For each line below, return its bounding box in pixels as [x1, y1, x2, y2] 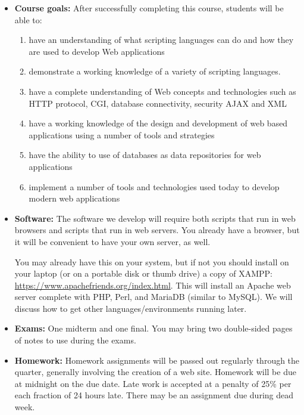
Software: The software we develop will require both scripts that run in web [14, 212, 296, 224]
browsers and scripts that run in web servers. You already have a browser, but [14, 224, 300, 236]
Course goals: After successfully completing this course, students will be [14, 2, 284, 14]
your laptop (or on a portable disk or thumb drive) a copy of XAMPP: [14, 267, 272, 280]
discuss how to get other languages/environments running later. [14, 302, 247, 314]
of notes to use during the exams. [14, 334, 136, 346]
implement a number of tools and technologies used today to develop [29, 180, 280, 193]
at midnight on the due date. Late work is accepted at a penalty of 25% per [14, 377, 292, 389]
